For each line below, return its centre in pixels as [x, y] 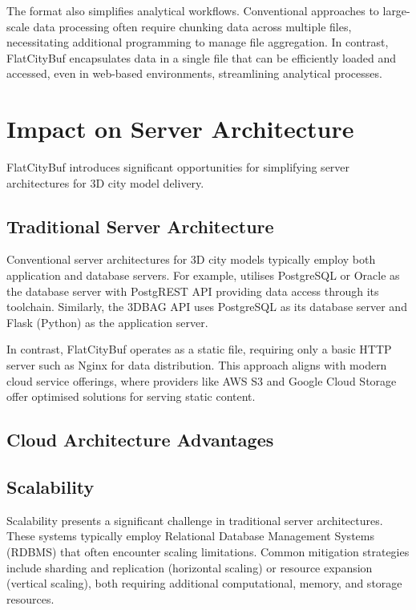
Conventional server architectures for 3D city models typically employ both [191, 259]
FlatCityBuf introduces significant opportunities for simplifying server [178, 167]
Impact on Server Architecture [180, 129]
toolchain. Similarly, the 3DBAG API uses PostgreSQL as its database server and [207, 307]
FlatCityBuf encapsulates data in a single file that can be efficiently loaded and [201, 57]
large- [396, 10]
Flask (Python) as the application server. [107, 322]
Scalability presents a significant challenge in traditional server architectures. [195, 520]
